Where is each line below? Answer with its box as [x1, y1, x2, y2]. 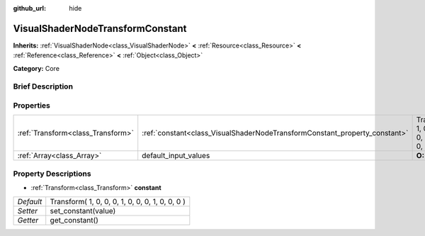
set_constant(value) [50, 206, 116, 215]
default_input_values [142, 151, 210, 161]
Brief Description [13, 82, 74, 91]
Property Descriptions [13, 169, 91, 179]
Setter [17, 206, 38, 215]
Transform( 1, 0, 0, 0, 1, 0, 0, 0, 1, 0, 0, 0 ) [50, 196, 186, 206]
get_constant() [50, 215, 99, 225]
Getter [17, 215, 39, 225]
